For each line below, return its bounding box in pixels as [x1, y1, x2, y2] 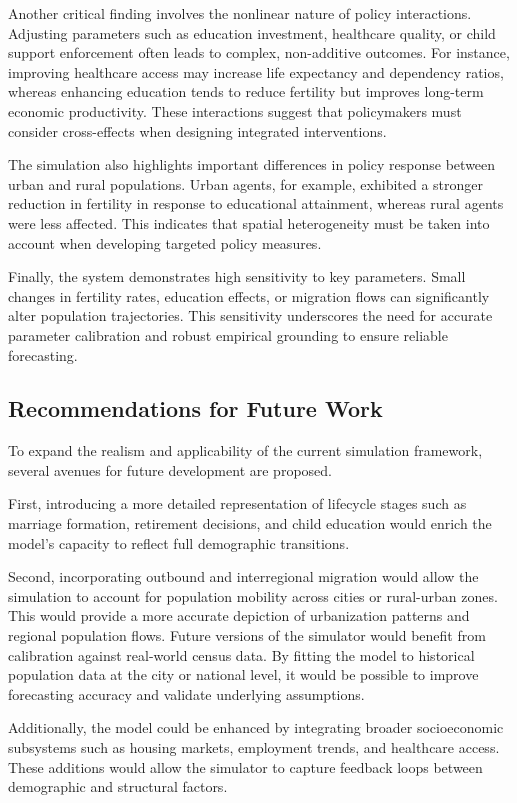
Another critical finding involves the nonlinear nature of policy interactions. [8, 3, 472, 23]
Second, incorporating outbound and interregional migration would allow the [8, 566, 479, 587]
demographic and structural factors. [8, 776, 228, 797]
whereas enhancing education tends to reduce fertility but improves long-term [8, 81, 484, 102]
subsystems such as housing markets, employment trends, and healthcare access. [8, 737, 500, 758]
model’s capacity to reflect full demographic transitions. [8, 532, 350, 553]
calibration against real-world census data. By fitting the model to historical [8, 644, 475, 665]
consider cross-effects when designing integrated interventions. [8, 120, 387, 141]
